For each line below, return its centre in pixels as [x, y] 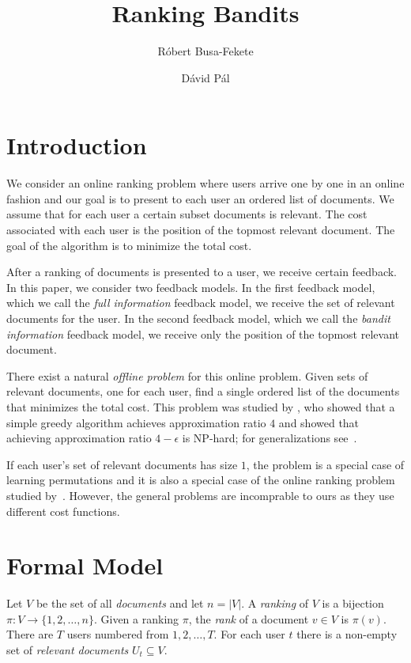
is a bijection [353, 603]
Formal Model [85, 565]
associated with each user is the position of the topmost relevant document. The [201, 230]
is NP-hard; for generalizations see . [270, 438]
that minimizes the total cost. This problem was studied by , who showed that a [201, 406]
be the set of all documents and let [120, 603]
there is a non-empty [347, 634]
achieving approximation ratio [79, 438]
